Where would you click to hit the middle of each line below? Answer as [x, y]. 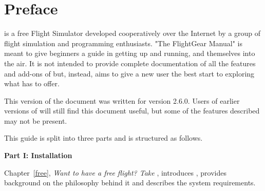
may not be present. [36, 120]
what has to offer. [32, 83]
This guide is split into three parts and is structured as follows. [103, 138]
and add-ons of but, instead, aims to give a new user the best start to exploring [129, 73]
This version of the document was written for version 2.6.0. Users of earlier [122, 100]
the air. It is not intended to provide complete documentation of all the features [130, 63]
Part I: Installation [38, 155]
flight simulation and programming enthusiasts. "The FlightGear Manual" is [123, 43]
